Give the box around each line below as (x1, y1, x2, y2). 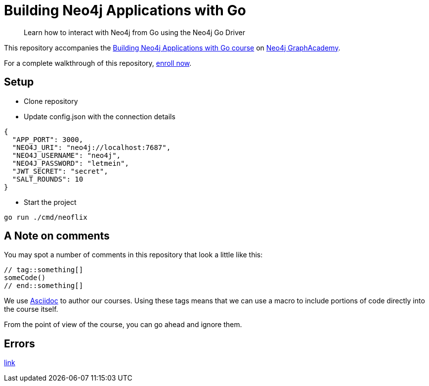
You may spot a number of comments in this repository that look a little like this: (4, 250, 263, 259)
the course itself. (4, 305, 58, 314)
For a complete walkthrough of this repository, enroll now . (4, 58, 192, 67)
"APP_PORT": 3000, (12, 135, 84, 144)
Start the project (24, 197, 77, 206)
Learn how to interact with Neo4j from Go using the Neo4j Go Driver (24, 28, 245, 37)
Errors (4, 337, 35, 350)
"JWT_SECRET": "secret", (12, 167, 108, 175)
